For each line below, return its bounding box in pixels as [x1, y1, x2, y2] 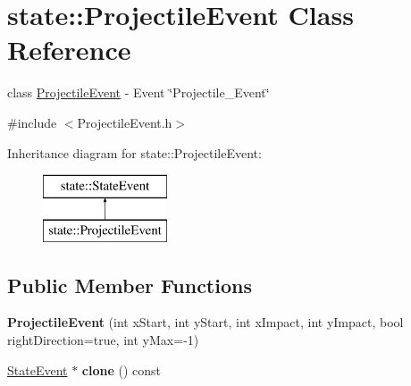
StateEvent [7, 360, 68, 379]
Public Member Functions [7, 271, 252, 298]
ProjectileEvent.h [77, 113, 172, 131]
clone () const [81, 360, 162, 379]
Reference [7, 31, 131, 68]
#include [7, 113, 57, 131]
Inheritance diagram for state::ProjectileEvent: [7, 143, 262, 162]
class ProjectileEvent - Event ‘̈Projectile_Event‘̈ [7, 83, 270, 102]
